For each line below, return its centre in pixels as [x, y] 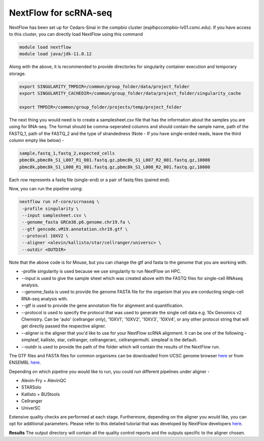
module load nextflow [45, 47]
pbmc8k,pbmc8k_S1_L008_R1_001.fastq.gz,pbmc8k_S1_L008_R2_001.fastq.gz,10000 [115, 167]
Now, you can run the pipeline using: [46, 189]
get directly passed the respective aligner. [64, 326]
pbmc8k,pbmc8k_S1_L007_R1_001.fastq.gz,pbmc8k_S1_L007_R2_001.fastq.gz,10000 [115, 160]
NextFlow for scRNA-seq [61, 13]
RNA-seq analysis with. [45, 299]
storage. [18, 73]
